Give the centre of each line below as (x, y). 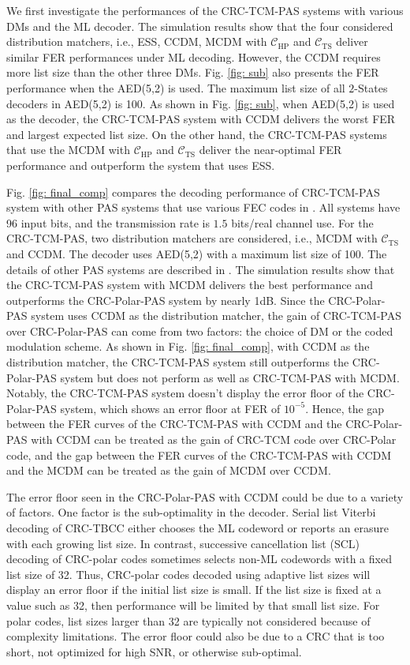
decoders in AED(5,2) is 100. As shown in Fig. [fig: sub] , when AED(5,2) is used (201, 103)
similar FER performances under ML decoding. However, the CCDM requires (194, 56)
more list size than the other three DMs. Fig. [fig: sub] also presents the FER (193, 72)
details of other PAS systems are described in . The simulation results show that (201, 269)
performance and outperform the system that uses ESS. (141, 165)
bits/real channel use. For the (302, 222)
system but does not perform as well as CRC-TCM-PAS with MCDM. (230, 377)
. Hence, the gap (345, 408)
